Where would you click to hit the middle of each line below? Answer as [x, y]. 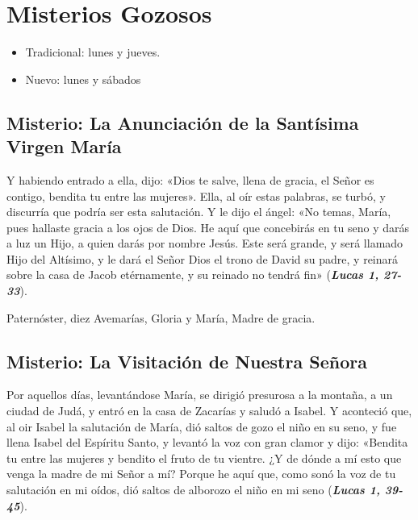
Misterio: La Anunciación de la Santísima [183, 122]
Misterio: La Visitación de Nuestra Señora [187, 361]
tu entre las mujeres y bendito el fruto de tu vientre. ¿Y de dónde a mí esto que [204, 458]
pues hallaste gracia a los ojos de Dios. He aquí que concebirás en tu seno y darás [208, 227]
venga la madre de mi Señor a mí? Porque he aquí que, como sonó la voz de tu [201, 474]
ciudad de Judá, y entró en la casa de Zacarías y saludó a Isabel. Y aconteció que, [209, 411]
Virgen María [64, 146]
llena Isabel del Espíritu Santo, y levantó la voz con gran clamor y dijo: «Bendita [207, 442]
